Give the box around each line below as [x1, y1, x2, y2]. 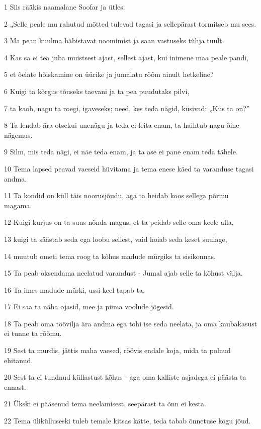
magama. [4, 200, 32, 210]
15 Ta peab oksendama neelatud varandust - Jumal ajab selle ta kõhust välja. [4, 268, 243, 278]
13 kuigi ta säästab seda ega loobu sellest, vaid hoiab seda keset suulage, [4, 233, 227, 244]
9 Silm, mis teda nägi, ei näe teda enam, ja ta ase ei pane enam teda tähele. [4, 146, 238, 157]
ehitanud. [4, 355, 33, 365]
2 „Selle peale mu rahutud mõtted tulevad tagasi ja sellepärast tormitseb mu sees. [4, 18, 256, 29]
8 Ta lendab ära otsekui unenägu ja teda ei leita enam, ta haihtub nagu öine [4, 120, 239, 130]
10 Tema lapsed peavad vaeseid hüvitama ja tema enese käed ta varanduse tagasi [4, 163, 254, 174]
